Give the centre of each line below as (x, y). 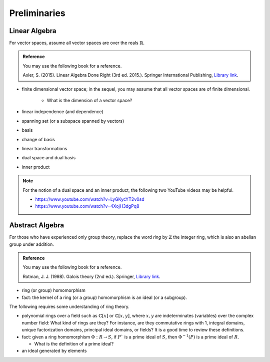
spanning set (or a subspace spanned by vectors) (73, 121)
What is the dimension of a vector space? (89, 101)
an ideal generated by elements (54, 351)
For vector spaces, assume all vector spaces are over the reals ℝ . (77, 43)
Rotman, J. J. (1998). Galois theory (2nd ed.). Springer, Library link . (91, 276)
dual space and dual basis (49, 158)
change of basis (38, 139)
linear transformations (44, 148)
